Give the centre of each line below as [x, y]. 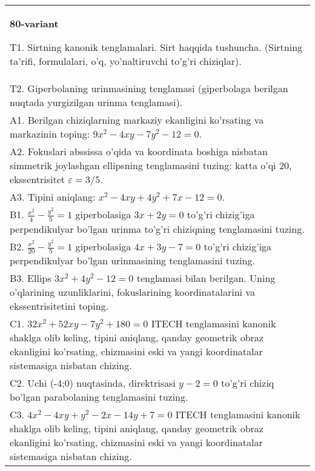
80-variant [34, 23]
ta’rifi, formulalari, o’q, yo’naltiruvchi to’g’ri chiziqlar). [126, 61]
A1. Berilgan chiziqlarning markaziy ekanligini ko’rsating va [137, 120]
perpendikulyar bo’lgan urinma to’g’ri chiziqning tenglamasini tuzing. [157, 229]
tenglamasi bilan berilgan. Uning [206, 278]
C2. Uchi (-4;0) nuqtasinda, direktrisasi [93, 383]
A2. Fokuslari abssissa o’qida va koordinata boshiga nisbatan [139, 151]
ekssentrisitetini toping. [59, 306]
